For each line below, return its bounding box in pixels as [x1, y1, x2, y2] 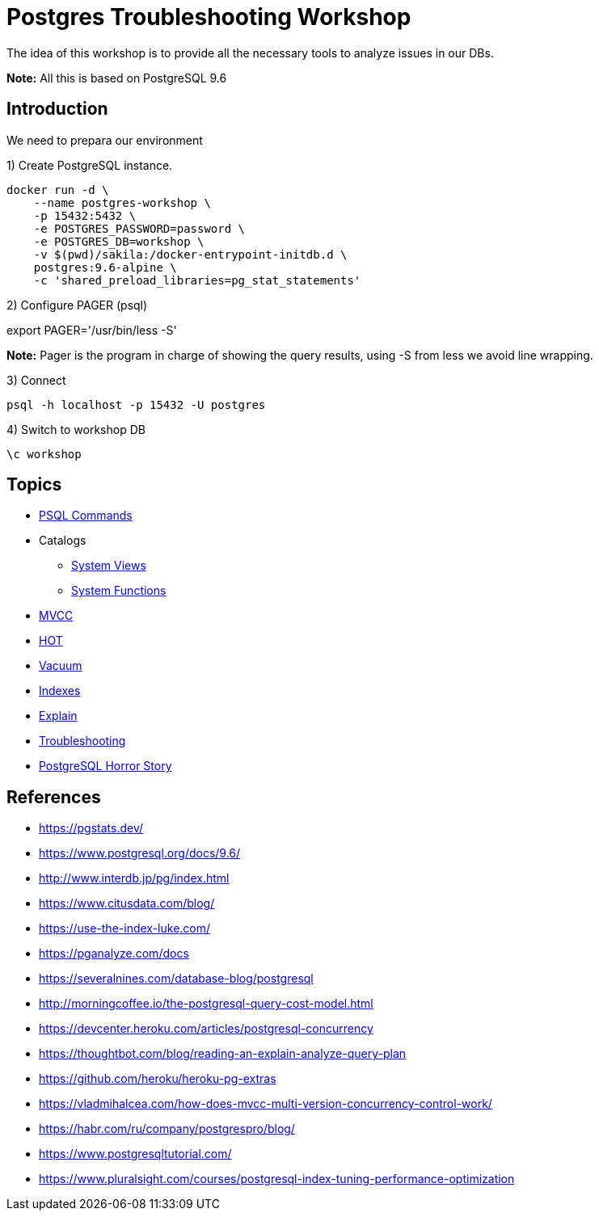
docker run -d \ [6, 183, 109, 196]
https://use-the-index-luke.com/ [39, 921, 211, 936]
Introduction [6, 99, 108, 120]
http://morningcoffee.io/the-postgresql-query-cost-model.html [39, 996, 373, 1011]
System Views [71, 558, 146, 573]
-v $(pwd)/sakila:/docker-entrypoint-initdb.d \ [33, 247, 348, 261]
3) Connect [6, 373, 66, 387]
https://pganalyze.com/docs [39, 946, 189, 961]
